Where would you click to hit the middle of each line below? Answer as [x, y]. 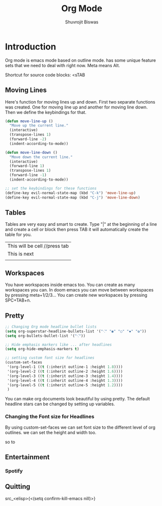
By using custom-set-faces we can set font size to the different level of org [80, 427]
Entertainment [27, 457]
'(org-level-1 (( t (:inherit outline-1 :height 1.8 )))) [65, 367]
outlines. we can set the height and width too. [51, 432]
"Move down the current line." [41, 157]
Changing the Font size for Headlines [50, 416]
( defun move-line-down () [31, 152]
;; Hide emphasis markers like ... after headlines [58, 344]
